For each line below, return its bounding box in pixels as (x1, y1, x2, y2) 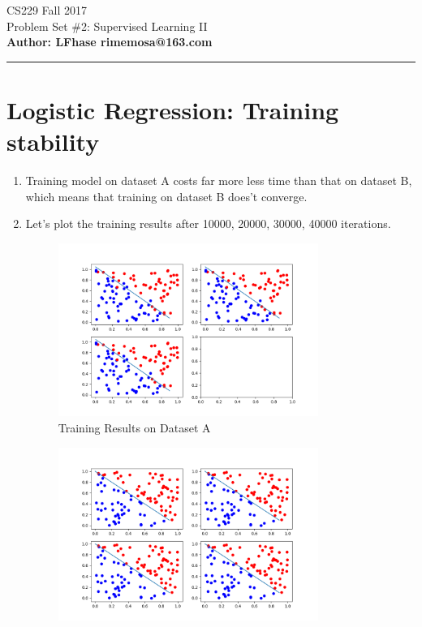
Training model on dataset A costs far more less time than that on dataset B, (25, 172, 412, 189)
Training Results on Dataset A (58, 419, 211, 436)
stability (6, 125, 100, 158)
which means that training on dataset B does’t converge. (25, 187, 308, 204)
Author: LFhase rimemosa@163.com (6, 33, 213, 50)
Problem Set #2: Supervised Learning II (6, 17, 208, 34)
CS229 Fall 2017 (6, 2, 87, 18)
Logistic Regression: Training (6, 92, 339, 126)
